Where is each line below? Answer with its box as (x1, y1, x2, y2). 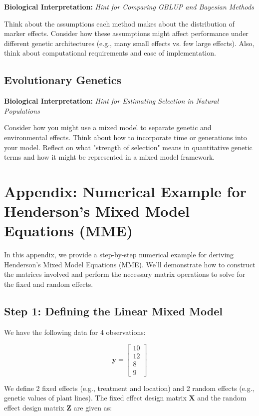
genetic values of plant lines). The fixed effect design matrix (4, 392, 187, 403)
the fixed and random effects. (4, 279, 93, 289)
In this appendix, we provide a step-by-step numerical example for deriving (4, 249, 234, 260)
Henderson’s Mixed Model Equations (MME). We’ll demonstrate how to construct (4, 259, 256, 269)
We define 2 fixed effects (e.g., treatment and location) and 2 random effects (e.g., (4, 382, 255, 393)
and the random (197, 392, 247, 403)
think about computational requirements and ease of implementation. (4, 48, 216, 58)
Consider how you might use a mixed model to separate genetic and (4, 122, 212, 133)
